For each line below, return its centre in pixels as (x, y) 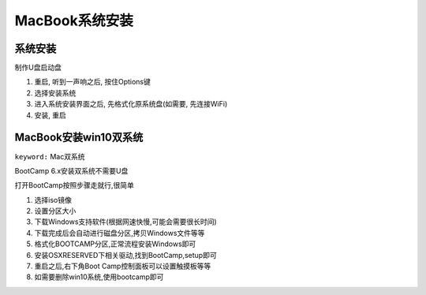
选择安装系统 (55, 93)
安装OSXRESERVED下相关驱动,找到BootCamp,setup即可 (125, 255)
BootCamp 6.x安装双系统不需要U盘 (71, 170)
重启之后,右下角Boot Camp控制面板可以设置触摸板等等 (123, 266)
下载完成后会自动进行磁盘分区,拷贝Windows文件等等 (120, 233)
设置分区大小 (55, 211)
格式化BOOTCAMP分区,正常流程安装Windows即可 (115, 244)
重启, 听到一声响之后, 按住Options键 (93, 82)
